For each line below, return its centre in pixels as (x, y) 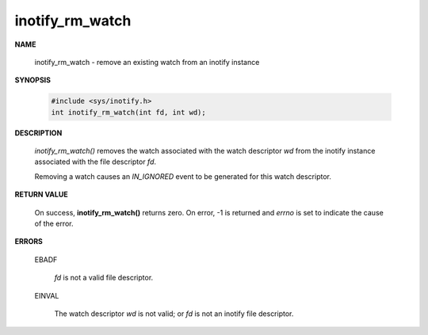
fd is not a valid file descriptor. (104, 278)
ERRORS (29, 242)
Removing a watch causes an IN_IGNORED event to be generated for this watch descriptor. (183, 176)
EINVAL (47, 295)
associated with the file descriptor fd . (96, 162)
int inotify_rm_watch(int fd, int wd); (128, 112)
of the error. (54, 224)
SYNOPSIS (33, 80)
